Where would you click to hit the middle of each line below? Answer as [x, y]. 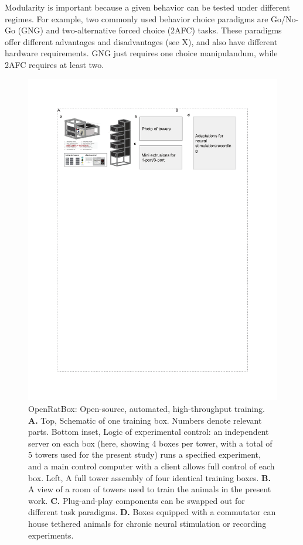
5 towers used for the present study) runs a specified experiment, [144, 454]
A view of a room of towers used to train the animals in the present [150, 489]
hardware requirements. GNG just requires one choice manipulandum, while [141, 53]
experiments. [51, 535]
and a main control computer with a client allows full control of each [151, 466]
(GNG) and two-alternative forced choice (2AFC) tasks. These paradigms [150, 30]
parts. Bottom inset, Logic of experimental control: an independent [149, 432]
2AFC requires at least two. [55, 64]
